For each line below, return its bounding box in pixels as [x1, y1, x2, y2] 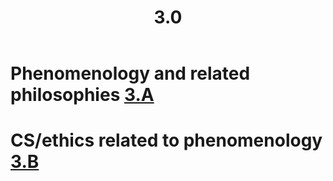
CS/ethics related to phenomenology [10, 129, 323, 152]
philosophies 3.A [10, 84, 155, 106]
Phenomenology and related [10, 62, 251, 85]
